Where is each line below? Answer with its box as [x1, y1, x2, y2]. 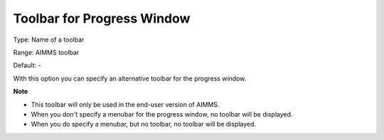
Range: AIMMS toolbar [13, 48, 80, 57]
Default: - [13, 61, 41, 70]
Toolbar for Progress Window [13, 11, 191, 26]
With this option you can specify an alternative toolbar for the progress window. [13, 74, 247, 83]
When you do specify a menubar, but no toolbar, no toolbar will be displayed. [31, 120, 256, 129]
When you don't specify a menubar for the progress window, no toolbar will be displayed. [31, 110, 293, 118]
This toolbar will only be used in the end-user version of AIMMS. [31, 100, 220, 109]
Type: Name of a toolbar [13, 35, 85, 44]
